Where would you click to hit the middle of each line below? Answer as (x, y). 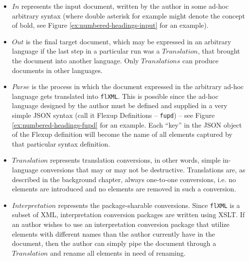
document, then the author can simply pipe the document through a (114, 243)
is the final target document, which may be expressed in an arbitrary (129, 41)
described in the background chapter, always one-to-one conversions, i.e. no (124, 179)
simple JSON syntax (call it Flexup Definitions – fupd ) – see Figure (113, 115)
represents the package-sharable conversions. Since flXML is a (149, 205)
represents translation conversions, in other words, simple (135, 160)
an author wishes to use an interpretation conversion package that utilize (121, 224)
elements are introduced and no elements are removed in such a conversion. (124, 189)
